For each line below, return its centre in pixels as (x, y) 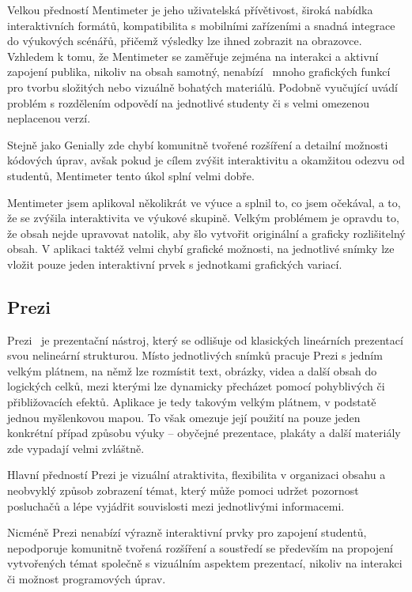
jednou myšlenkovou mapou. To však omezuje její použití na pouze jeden (184, 417)
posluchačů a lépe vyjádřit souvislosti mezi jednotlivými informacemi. (176, 505)
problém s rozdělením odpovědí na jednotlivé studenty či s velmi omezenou (189, 102)
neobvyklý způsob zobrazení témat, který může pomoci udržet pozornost (183, 490)
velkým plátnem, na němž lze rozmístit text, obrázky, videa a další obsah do (192, 370)
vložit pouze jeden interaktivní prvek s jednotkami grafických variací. (175, 264)
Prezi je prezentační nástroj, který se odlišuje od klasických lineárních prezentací (205, 339)
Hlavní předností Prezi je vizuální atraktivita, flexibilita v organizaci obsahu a (197, 475)
